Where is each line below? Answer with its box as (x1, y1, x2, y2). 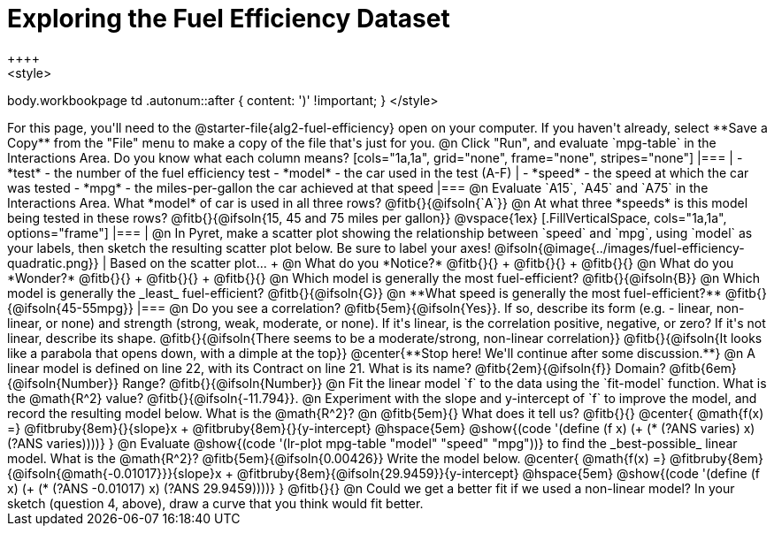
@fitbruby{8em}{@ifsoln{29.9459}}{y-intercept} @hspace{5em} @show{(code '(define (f (236, 465, 760, 481)
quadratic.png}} (7, 255, 99, 270)
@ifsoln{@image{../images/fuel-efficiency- (494, 240, 745, 255)
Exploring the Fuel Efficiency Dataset (7, 4, 450, 34)
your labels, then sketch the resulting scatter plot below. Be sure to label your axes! (7, 240, 491, 255)
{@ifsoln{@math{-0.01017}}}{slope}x (7, 465, 222, 481)
